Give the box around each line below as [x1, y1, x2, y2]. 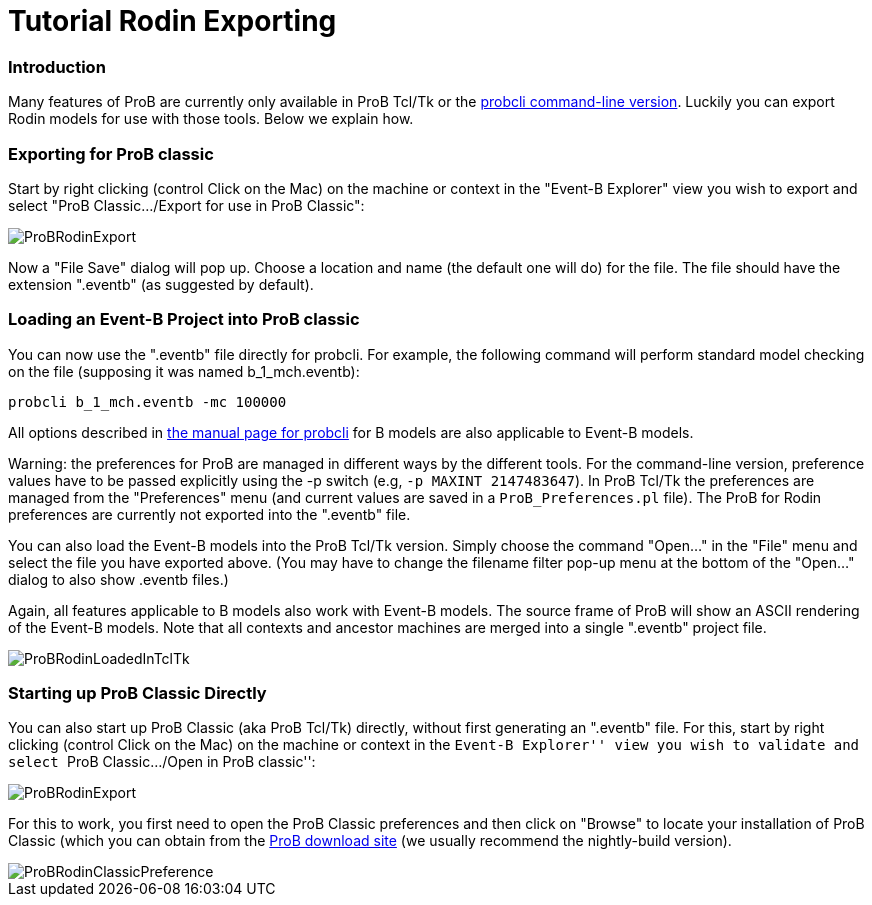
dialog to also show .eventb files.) [8, 570, 229, 588]
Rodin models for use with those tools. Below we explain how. [8, 110, 414, 128]
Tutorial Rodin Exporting [8, 4, 337, 38]
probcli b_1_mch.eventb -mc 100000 [8, 393, 287, 410]
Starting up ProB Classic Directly [8, 683, 267, 703]
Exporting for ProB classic [8, 143, 214, 164]
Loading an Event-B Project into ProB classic [8, 309, 360, 330]
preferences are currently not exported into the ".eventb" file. [8, 505, 411, 523]
